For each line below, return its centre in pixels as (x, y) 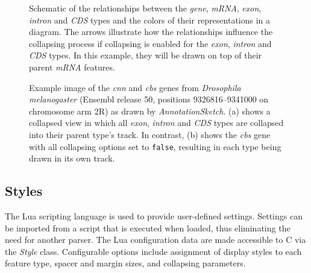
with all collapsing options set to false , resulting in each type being (155, 146)
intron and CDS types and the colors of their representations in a (150, 20)
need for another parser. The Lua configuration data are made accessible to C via (155, 240)
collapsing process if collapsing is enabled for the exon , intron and (150, 43)
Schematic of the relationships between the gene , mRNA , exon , (145, 8)
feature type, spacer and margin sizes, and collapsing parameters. (125, 263)
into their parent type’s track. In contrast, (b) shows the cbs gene (150, 134)
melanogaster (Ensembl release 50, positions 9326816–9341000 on (149, 99)
